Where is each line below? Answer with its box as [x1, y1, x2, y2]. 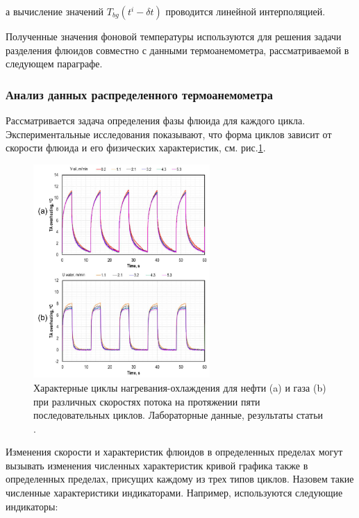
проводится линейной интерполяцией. [165, 4, 326, 18]
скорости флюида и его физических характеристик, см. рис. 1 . [6, 140, 266, 155]
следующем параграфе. [6, 56, 103, 71]
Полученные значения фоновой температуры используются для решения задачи [6, 29, 342, 43]
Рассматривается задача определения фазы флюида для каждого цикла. [6, 113, 306, 127]
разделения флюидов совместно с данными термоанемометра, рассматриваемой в [6, 42, 349, 57]
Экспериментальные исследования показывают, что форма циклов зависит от [6, 126, 332, 141]
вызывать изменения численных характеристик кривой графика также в [6, 458, 308, 472]
